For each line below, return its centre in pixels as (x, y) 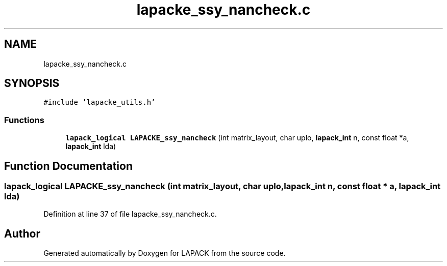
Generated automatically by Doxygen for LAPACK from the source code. (165, 253)
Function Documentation (68, 166)
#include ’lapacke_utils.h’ (100, 102)
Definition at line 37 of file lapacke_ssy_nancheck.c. (130, 214)
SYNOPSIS (32, 83)
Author (22, 233)
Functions (24, 120)
